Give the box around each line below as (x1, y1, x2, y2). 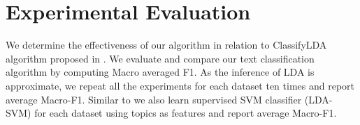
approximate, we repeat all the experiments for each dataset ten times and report (6, 78, 354, 92)
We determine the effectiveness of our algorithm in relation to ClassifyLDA (6, 37, 327, 52)
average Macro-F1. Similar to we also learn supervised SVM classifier (6, 92, 302, 106)
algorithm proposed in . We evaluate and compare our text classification (6, 51, 315, 65)
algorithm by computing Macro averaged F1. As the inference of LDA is (6, 65, 315, 79)
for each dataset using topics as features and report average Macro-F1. (34, 106, 337, 120)
